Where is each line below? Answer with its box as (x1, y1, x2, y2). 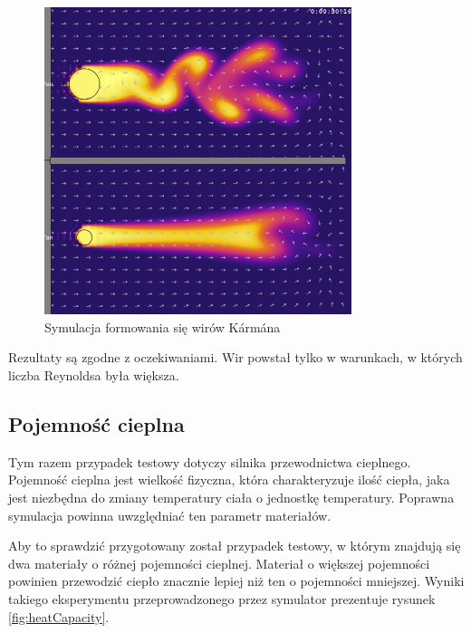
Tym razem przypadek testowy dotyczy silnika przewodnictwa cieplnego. (8, 452, 411, 471)
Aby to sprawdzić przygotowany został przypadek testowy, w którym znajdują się (8, 536, 461, 555)
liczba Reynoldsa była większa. (8, 365, 179, 384)
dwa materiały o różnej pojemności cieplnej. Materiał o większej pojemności (8, 553, 430, 572)
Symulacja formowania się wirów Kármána (44, 317, 281, 336)
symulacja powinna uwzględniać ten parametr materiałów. (8, 505, 332, 524)
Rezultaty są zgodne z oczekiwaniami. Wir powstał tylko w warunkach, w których (8, 348, 463, 367)
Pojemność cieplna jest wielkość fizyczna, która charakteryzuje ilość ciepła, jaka (8, 470, 450, 489)
